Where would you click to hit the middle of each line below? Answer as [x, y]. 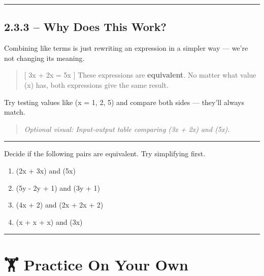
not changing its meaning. [44, 58]
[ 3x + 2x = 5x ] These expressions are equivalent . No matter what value [140, 75]
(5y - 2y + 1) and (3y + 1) [58, 187]
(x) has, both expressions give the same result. [96, 84]
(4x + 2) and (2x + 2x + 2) [60, 205]
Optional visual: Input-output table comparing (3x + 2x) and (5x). [127, 129]
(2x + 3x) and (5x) [46, 170]
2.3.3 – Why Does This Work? [85, 27]
